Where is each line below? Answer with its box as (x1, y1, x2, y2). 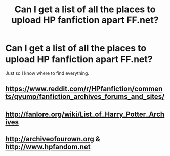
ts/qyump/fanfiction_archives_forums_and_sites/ (5, 92, 165, 101)
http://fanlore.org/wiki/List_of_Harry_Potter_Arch (5, 110, 165, 118)
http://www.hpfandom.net (5, 143, 91, 151)
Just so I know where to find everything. (5, 70, 90, 76)
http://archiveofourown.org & (5, 135, 100, 143)
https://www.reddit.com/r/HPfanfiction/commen (5, 85, 163, 93)
